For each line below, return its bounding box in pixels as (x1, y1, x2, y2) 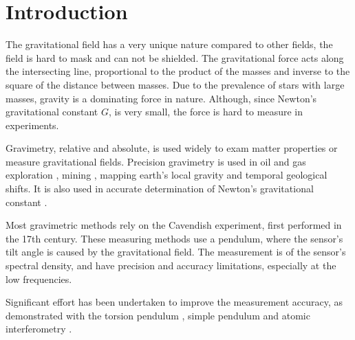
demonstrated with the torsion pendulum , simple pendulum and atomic (6, 308, 310, 322)
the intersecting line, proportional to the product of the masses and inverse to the (6, 64, 350, 78)
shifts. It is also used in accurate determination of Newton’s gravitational (6, 181, 314, 196)
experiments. (6, 117, 59, 132)
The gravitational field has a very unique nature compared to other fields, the (6, 37, 333, 52)
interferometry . (6, 321, 72, 336)
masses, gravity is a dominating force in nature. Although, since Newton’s (6, 91, 317, 105)
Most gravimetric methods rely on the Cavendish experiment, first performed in (6, 218, 342, 232)
